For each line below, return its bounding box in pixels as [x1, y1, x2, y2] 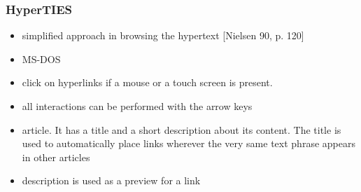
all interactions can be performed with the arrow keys [22, 99, 253, 113]
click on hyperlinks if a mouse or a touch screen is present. [22, 75, 273, 90]
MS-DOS [22, 51, 61, 66]
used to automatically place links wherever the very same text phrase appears [22, 136, 355, 151]
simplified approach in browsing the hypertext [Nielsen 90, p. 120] [22, 28, 304, 43]
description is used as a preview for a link [22, 173, 201, 188]
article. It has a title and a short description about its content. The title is [22, 122, 341, 137]
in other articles [22, 149, 90, 164]
